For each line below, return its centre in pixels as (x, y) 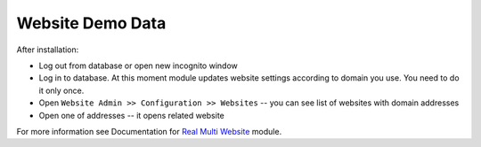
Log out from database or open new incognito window (138, 66)
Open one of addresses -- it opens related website (131, 115)
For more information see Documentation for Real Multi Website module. (149, 131)
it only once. (61, 90)
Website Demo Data (91, 23)
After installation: (48, 50)
